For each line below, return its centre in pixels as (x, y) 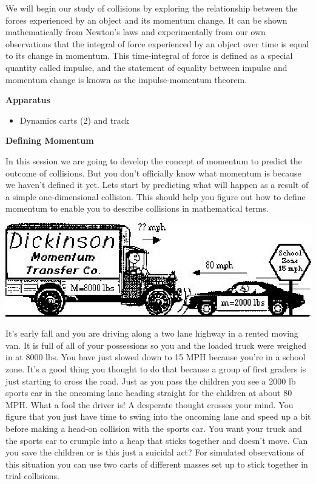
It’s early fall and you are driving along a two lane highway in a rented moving (152, 333)
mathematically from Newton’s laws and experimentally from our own (136, 32)
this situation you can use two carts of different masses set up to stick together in (157, 464)
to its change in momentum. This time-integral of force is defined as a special (149, 55)
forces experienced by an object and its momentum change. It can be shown (146, 20)
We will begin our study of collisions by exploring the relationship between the (152, 8)
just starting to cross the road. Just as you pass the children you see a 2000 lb (151, 381)
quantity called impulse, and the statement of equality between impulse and (146, 67)
